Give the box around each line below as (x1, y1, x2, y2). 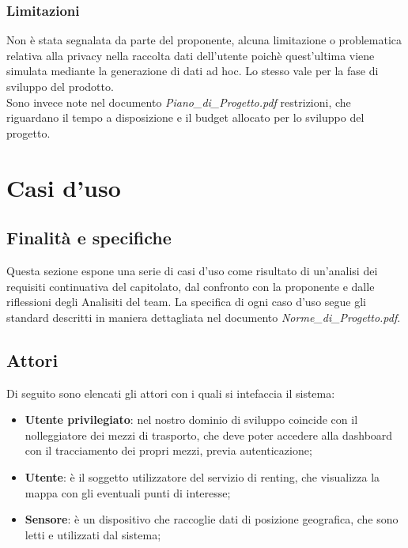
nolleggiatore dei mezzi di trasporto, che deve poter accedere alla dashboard (25, 426, 393, 443)
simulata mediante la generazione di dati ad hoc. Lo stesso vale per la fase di (6, 62, 379, 79)
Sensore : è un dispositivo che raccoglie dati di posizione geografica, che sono (25, 511, 399, 527)
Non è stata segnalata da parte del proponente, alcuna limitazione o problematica (6, 32, 402, 48)
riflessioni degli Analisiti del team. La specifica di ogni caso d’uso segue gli (6, 293, 366, 310)
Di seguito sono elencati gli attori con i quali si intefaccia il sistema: (6, 384, 335, 401)
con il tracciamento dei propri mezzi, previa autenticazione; (25, 442, 312, 459)
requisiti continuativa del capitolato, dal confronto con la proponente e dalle (6, 278, 375, 294)
